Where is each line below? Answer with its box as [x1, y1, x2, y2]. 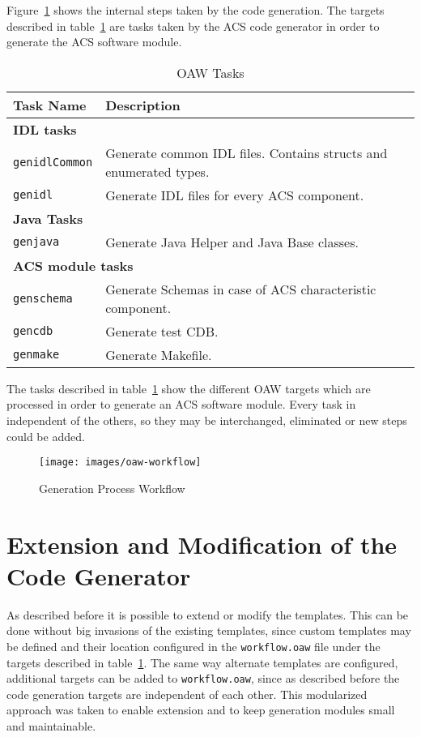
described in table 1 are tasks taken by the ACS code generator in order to [6, 17, 380, 34]
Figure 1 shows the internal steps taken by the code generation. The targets [6, 2, 385, 18]
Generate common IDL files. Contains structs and [105, 143, 388, 162]
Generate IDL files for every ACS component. [105, 185, 364, 204]
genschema [13, 291, 73, 305]
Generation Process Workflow [39, 479, 185, 496]
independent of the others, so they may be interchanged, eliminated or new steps [6, 411, 407, 428]
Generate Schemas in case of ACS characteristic [105, 279, 376, 298]
